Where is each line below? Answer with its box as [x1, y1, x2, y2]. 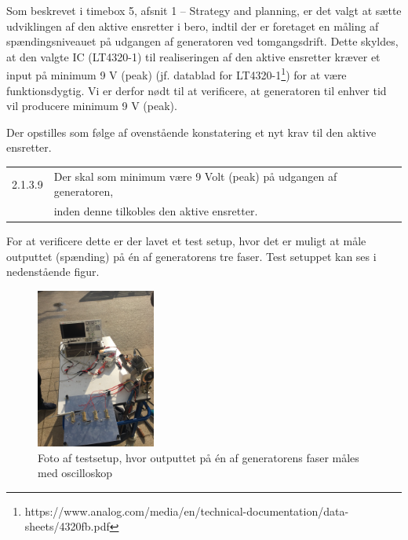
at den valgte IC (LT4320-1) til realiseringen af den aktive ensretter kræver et [6, 48, 381, 64]
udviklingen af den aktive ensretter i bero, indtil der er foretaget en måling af [6, 17, 379, 34]
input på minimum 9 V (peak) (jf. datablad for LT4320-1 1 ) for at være [6, 64, 347, 83]
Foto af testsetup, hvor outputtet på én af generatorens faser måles [38, 449, 359, 465]
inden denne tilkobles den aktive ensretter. [53, 203, 258, 219]
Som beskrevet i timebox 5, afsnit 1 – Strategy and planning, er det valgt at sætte [6, 2, 402, 18]
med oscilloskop [38, 465, 113, 481]
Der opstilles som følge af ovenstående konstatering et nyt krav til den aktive [6, 123, 377, 140]
